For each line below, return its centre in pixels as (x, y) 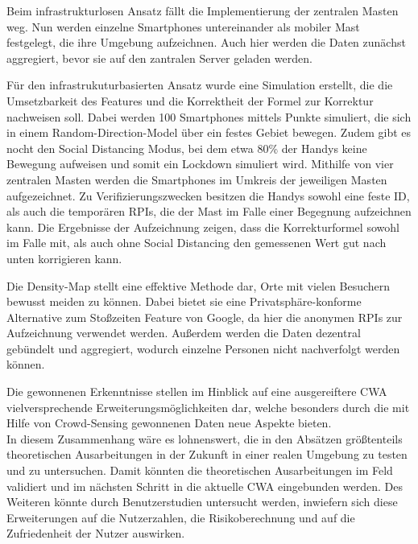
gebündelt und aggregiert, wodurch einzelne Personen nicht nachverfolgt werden (203, 348)
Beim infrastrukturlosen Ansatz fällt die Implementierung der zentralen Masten (203, 10)
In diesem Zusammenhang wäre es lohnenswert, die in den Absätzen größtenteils (205, 438)
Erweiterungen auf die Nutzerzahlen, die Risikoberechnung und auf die (181, 517)
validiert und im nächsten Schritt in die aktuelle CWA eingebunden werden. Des (205, 486)
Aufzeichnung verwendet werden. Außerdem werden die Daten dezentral (184, 333)
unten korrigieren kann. (64, 258)
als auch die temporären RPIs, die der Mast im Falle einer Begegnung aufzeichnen (209, 211)
